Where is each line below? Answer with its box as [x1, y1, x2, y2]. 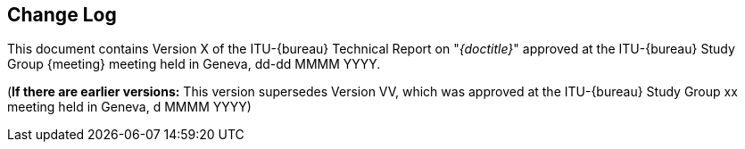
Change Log [7, 4, 117, 26]
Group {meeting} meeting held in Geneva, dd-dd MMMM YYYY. [7, 56, 381, 72]
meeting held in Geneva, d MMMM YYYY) [7, 99, 252, 115]
